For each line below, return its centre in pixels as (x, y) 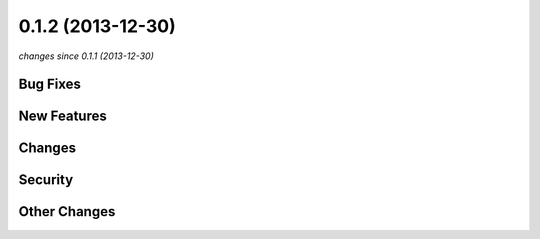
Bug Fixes (50, 84)
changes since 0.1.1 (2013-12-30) (86, 56)
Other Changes (67, 211)
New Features (62, 116)
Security (46, 180)
